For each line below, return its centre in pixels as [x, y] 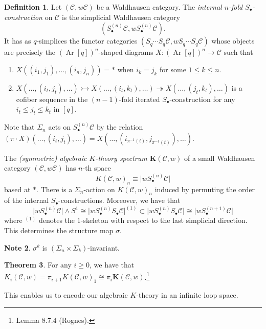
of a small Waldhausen [219, 158]
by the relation [120, 127]
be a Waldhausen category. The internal [159, 7]
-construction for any [202, 99]
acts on [60, 127]
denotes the [57, 220]
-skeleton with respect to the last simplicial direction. [164, 220]
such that [238, 52]
